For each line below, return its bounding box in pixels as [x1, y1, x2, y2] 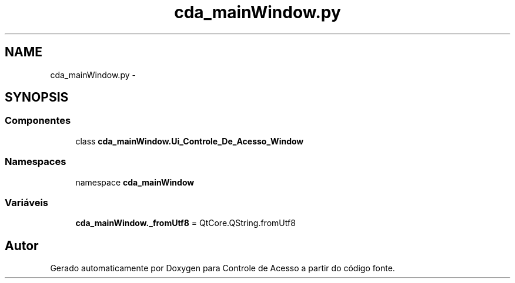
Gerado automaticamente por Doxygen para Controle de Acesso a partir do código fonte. [50, 263, 395, 274]
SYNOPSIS [5, 90, 69, 105]
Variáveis [5, 196, 48, 208]
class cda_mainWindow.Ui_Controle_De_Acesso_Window [75, 136, 304, 146]
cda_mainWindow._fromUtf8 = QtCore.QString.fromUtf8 [75, 218, 296, 228]
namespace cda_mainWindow [75, 177, 195, 187]
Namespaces [5, 156, 66, 168]
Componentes [5, 114, 71, 127]
